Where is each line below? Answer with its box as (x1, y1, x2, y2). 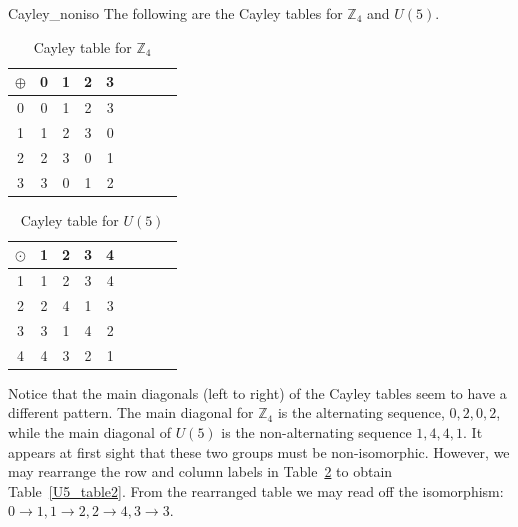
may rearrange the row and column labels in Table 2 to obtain (8, 461, 393, 482)
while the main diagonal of (8, 421, 171, 442)
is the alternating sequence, (277, 402, 445, 423)
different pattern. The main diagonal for (8, 402, 254, 423)
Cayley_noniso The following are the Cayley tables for (8, 3, 343, 23)
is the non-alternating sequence (221, 421, 412, 442)
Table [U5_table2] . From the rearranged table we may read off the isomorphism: (8, 480, 504, 501)
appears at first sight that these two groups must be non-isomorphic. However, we (8, 441, 510, 462)
